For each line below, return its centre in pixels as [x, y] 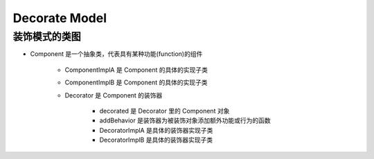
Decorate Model [60, 18]
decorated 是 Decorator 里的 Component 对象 [164, 111]
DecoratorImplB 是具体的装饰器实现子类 [156, 140]
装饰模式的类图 [47, 37]
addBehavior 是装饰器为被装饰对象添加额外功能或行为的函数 [185, 120]
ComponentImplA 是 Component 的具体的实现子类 [136, 70]
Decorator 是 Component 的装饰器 [114, 95]
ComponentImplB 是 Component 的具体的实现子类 [136, 82]
